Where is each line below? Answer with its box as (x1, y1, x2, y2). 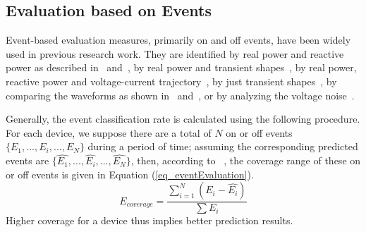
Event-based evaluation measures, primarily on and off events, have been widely (6, 32, 351, 47)
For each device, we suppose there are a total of (6, 125, 212, 140)
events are (6, 153, 49, 168)
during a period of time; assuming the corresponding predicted (87, 139, 358, 154)
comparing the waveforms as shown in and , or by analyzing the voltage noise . (6, 87, 355, 102)
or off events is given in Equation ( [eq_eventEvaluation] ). (6, 166, 254, 181)
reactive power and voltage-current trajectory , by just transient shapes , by (6, 73, 337, 88)
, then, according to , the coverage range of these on (130, 153, 361, 168)
